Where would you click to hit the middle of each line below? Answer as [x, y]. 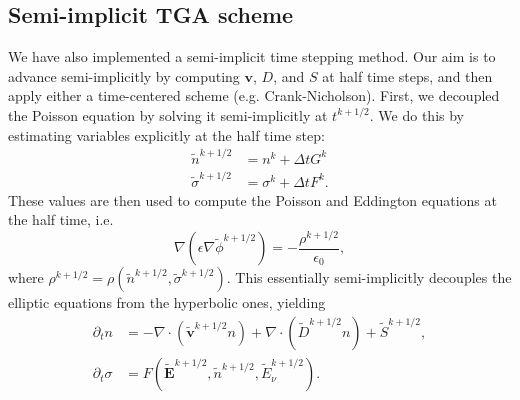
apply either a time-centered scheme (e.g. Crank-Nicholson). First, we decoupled [254, 95]
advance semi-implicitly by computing [124, 75]
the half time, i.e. [61, 219]
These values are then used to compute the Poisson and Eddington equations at [252, 199]
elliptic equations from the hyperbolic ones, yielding [167, 302]
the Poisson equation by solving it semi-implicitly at [168, 114]
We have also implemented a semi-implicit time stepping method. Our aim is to [252, 56]
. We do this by [416, 114]
